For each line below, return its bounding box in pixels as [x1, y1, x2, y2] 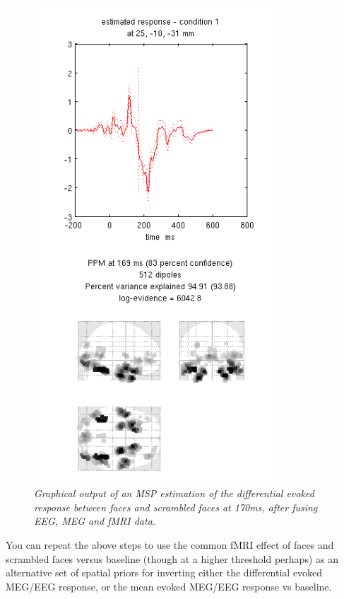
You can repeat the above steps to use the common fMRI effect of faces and [6, 537, 334, 552]
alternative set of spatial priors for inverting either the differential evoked [6, 565, 323, 580]
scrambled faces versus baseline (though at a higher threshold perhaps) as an [6, 551, 338, 566]
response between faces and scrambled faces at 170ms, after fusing [34, 499, 318, 514]
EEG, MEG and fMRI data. [34, 513, 156, 528]
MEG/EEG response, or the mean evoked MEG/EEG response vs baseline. [6, 578, 332, 593]
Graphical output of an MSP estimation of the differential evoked [34, 486, 314, 501]
